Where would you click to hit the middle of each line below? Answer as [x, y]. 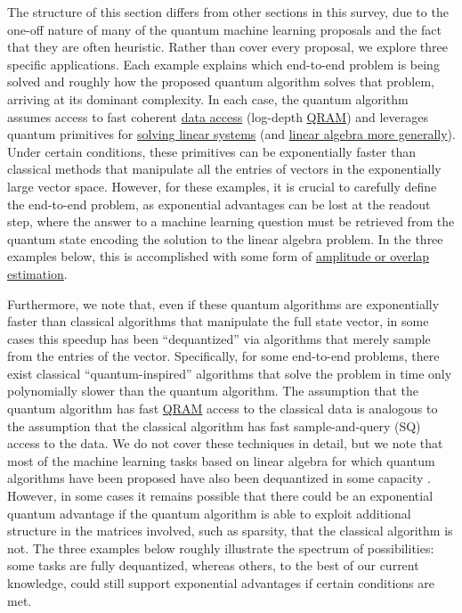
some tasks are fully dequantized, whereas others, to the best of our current [213, 565]
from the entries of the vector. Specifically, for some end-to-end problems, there [223, 356]
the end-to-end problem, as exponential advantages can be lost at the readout [219, 204]
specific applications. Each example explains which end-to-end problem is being [223, 64]
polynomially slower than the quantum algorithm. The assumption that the [213, 391]
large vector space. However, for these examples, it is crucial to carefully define [222, 186]
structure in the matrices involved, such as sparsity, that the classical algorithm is [230, 531]
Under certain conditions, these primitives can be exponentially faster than [211, 151]
